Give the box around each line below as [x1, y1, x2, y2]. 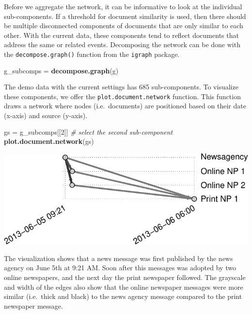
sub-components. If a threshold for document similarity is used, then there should [4, 11, 246, 21]
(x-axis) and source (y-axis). [4, 110, 88, 121]
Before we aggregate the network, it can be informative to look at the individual [4, 1, 242, 11]
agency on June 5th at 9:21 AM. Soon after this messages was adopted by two [4, 262, 236, 273]
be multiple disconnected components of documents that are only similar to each [4, 20, 243, 31]
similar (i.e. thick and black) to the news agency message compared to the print [4, 291, 242, 301]
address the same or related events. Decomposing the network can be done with [4, 39, 240, 50]
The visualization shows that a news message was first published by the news [4, 253, 233, 263]
